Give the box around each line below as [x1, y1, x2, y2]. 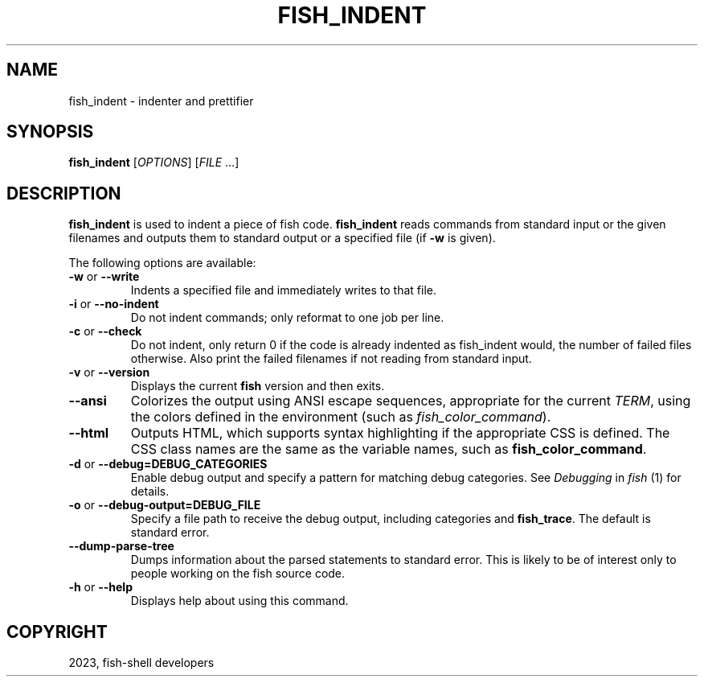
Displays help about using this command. [130, 594, 349, 608]
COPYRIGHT [6, 621, 108, 642]
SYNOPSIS [6, 121, 94, 142]
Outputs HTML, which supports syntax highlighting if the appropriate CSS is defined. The [130, 425, 670, 442]
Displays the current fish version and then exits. [130, 379, 385, 393]
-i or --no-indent [68, 297, 159, 311]
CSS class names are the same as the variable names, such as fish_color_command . [130, 441, 647, 458]
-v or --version [68, 365, 150, 380]
